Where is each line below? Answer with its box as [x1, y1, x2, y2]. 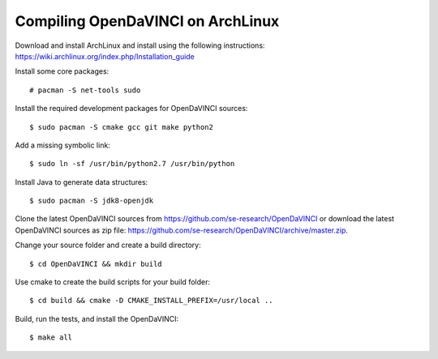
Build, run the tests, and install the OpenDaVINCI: [15, 314, 179, 323]
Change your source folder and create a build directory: [15, 240, 202, 250]
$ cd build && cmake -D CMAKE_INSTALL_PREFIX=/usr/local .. [29, 296, 273, 306]
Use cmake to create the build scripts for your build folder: [15, 277, 211, 287]
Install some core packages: [15, 66, 109, 76]
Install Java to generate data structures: [15, 177, 148, 186]
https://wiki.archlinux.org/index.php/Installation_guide [15, 51, 195, 61]
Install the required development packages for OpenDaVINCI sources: [15, 104, 248, 113]
